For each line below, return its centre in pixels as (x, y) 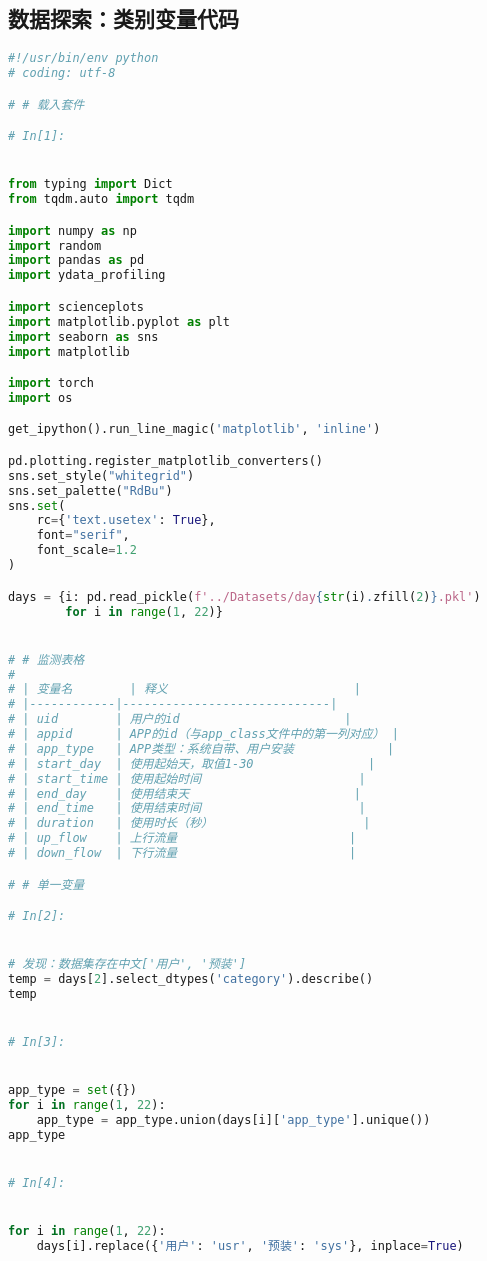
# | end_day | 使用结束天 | (184, 793)
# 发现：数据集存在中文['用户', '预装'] (127, 964)
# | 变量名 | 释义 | (184, 689)
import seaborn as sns (83, 336)
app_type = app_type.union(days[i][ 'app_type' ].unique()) (233, 1120)
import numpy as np (72, 230)
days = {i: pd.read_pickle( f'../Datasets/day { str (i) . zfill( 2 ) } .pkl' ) (244, 596)
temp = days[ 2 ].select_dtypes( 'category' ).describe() (191, 979)
